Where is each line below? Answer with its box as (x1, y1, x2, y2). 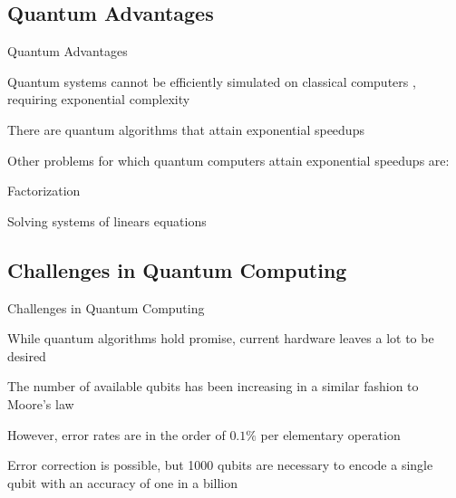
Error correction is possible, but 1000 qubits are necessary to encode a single (7, 455, 433, 474)
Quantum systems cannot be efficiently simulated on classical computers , (7, 72, 416, 91)
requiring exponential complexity (7, 90, 190, 109)
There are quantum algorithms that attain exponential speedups (7, 120, 364, 139)
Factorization (7, 181, 81, 200)
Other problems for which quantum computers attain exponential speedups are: (7, 150, 450, 169)
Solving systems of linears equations (7, 211, 207, 230)
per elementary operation (260, 425, 401, 444)
